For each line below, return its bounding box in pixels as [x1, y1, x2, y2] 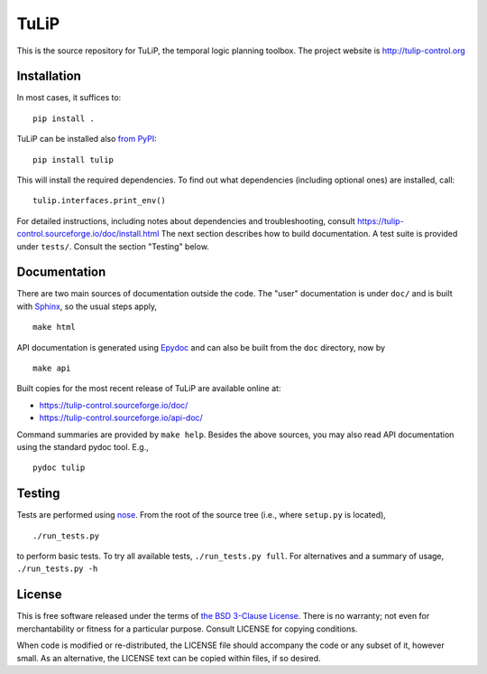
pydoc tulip [32, 463, 86, 473]
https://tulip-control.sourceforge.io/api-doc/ [39, 412, 203, 424]
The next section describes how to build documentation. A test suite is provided [161, 229, 458, 239]
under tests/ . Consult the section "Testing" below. [16, 240, 209, 252]
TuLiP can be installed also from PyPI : [16, 134, 157, 145]
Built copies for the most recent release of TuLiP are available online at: [16, 383, 281, 394]
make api [32, 363, 71, 374]
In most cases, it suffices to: [16, 92, 122, 103]
